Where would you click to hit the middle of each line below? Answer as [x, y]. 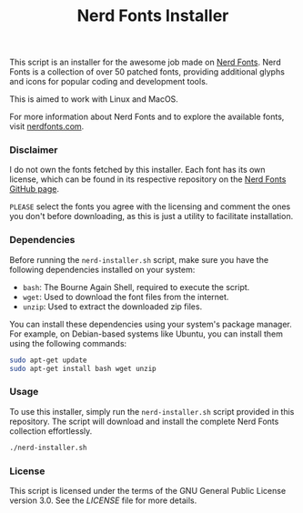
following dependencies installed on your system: [102, 269]
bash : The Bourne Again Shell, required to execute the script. [136, 287]
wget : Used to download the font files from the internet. [126, 297]
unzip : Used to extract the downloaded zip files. [112, 307]
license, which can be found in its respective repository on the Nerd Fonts [148, 179]
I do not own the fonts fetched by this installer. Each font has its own [137, 170]
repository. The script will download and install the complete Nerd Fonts [144, 421]
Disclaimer [34, 150]
